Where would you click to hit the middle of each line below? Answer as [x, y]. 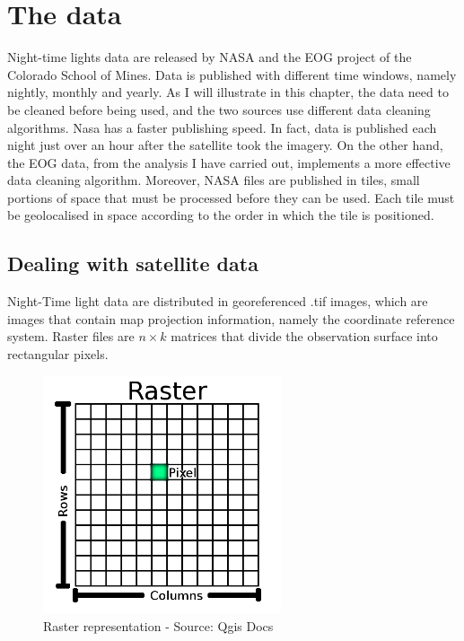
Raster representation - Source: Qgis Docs [158, 625]
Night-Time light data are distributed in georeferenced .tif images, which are [218, 301]
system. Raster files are [71, 336]
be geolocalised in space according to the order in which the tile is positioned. [221, 215]
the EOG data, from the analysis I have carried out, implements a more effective [229, 162]
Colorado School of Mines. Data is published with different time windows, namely [232, 74]
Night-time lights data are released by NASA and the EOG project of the [210, 57]
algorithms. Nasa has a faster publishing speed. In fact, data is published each [222, 127]
